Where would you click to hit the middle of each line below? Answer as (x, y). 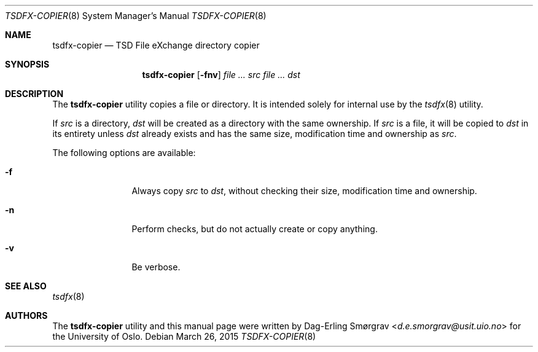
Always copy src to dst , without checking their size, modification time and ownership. (304, 191)
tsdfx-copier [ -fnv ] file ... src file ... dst (221, 75)
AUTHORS (26, 315)
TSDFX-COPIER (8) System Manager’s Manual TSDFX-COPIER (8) (136, 16)
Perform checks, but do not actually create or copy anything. (255, 229)
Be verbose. (156, 267)
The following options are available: (124, 153)
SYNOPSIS (27, 64)
